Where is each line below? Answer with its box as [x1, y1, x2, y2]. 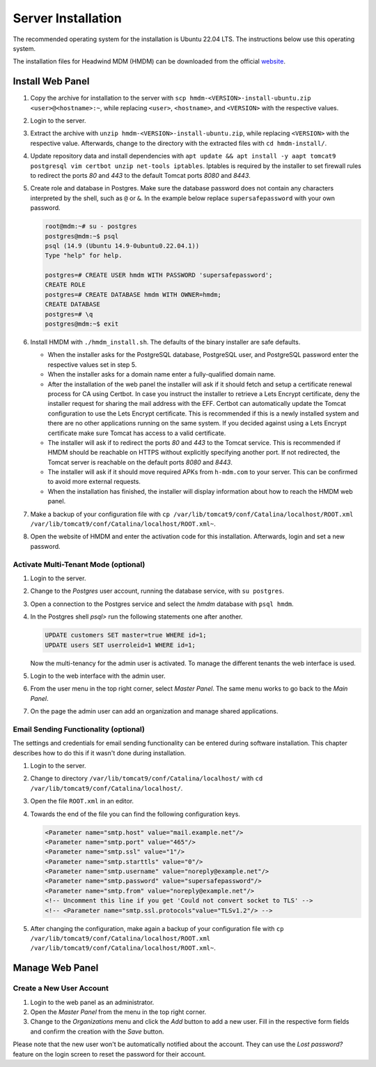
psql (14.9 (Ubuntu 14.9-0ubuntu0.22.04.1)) [45, 241, 200, 250]
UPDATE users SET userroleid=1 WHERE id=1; [45, 641, 196, 649]
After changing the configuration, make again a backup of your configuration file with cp [30, 924, 284, 932]
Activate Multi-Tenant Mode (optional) [13, 559, 146, 569]
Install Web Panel [13, 75, 90, 87]
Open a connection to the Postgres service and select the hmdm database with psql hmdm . [30, 600, 294, 608]
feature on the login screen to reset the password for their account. [13, 1050, 206, 1058]
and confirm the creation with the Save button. [30, 1027, 164, 1036]
